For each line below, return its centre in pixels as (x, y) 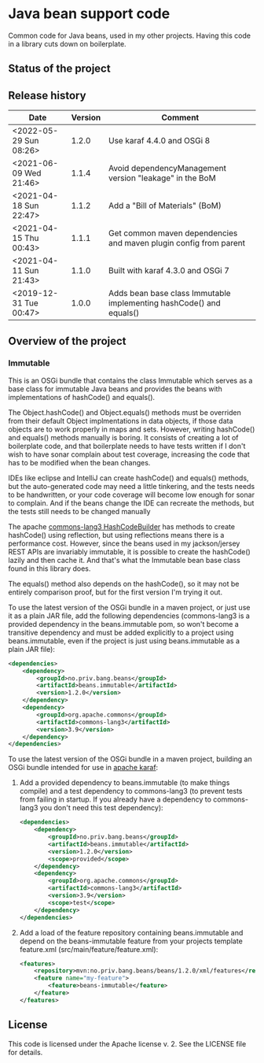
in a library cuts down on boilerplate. (68, 43)
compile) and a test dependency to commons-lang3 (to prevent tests (131, 791)
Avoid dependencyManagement (167, 169)
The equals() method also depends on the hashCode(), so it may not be (124, 583)
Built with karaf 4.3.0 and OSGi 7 (169, 271)
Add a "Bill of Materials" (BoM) (165, 206)
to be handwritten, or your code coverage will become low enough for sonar (132, 494)
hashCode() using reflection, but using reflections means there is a (116, 535)
